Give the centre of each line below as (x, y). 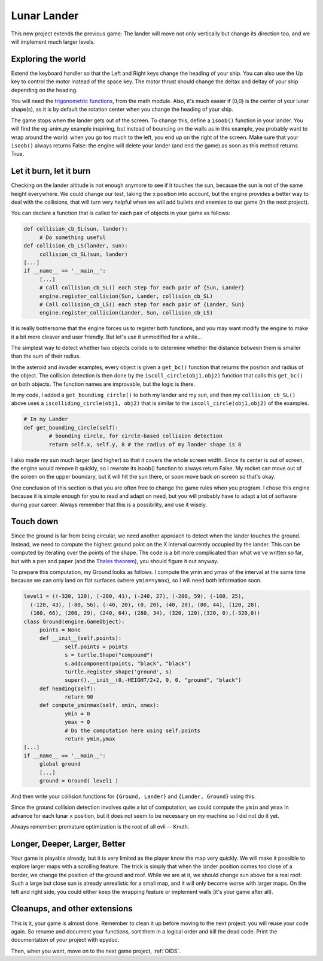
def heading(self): (68, 688)
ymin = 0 (77, 714)
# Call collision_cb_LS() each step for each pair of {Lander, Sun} (142, 304)
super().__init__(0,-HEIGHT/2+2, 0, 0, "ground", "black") (153, 680)
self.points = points (96, 646)
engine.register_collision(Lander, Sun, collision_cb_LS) (126, 313)
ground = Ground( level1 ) (79, 781)
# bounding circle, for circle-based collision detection (135, 436)
